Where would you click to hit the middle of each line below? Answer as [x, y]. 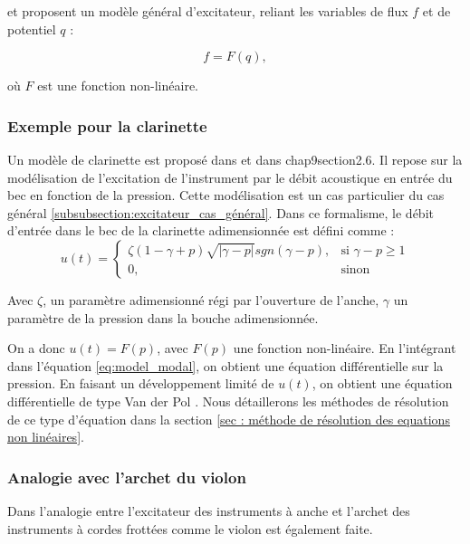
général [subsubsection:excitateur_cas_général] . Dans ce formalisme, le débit [221, 212]
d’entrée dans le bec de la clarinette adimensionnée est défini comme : [201, 230]
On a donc [36, 348]
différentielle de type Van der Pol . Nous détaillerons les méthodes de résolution [228, 401]
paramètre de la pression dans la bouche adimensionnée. [163, 317]
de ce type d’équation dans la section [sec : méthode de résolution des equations [229, 419]
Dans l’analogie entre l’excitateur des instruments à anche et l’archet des [209, 510]
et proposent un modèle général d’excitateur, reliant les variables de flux [208, 11]
